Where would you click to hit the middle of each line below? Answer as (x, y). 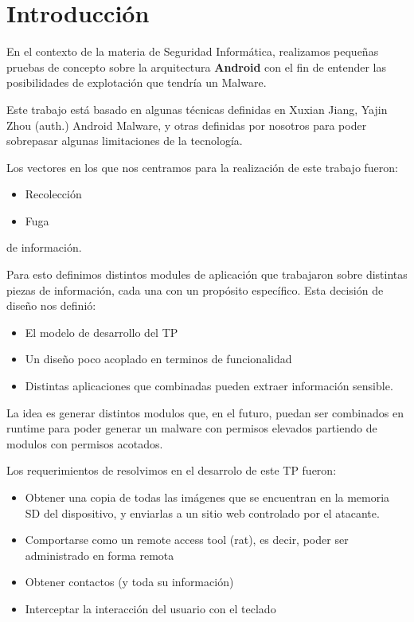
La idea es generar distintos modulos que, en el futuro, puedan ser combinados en (205, 412)
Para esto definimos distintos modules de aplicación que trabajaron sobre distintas (207, 274)
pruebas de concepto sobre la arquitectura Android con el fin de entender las (197, 67)
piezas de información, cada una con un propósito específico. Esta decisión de (195, 289)
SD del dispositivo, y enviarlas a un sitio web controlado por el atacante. (202, 512)
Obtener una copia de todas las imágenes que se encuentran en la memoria (207, 497)
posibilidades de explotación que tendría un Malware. (137, 82)
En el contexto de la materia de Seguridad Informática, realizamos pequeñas (193, 51)
